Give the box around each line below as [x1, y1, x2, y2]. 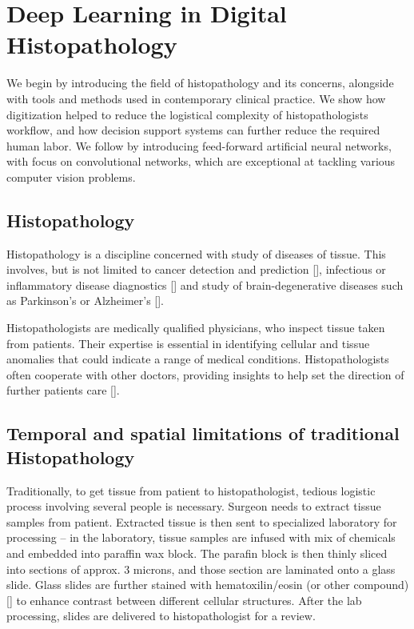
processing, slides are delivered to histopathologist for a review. [6, 607, 316, 624]
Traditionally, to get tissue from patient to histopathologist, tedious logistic [6, 482, 376, 499]
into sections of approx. [6, 560, 121, 577]
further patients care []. [6, 382, 120, 399]
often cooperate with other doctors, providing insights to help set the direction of [6, 366, 404, 383]
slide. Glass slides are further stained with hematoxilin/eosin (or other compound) [6, 576, 409, 593]
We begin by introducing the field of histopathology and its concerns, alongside [6, 74, 394, 91]
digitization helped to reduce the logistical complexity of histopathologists [6, 106, 368, 122]
